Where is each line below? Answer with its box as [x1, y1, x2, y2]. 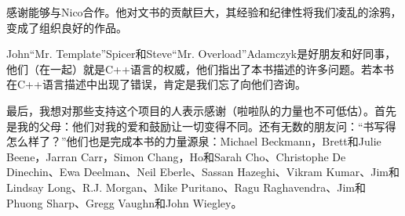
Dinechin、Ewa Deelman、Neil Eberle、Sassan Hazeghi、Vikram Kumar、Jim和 [6, 164, 400, 180]
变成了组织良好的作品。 [6, 19, 127, 35]
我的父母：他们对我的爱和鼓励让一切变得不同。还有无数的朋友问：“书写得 [16, 117, 396, 134]
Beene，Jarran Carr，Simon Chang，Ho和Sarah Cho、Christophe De [6, 148, 346, 164]
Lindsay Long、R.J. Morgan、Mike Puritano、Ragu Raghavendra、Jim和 [6, 178, 366, 195]
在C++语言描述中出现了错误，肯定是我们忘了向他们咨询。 [6, 76, 306, 92]
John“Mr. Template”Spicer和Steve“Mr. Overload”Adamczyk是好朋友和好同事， [6, 45, 396, 62]
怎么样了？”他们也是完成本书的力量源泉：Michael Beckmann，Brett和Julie [6, 133, 381, 149]
